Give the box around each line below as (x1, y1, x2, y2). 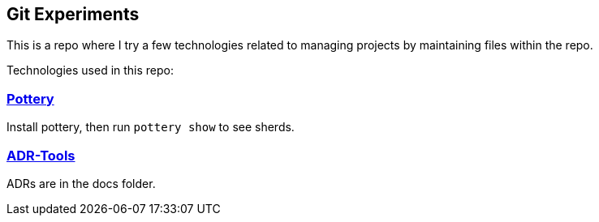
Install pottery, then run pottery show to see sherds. (6, 120, 295, 134)
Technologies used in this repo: (6, 63, 175, 78)
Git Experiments (6, 4, 140, 24)
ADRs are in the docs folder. (6, 176, 156, 190)
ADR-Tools (6, 147, 75, 164)
